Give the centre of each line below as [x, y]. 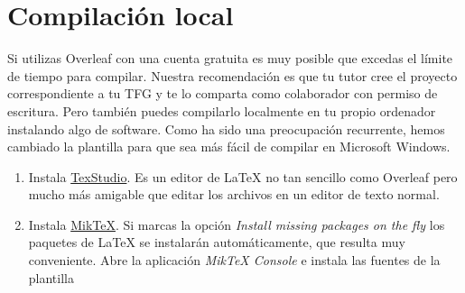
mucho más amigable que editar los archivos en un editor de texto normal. [234, 194]
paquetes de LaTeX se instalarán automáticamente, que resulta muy [217, 242]
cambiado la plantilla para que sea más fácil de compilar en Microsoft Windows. [229, 146]
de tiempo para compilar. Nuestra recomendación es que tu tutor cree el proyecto [232, 75]
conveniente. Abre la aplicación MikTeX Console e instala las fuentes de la [234, 260]
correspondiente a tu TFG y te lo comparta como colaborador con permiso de [223, 93]
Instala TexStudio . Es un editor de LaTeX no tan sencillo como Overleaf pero [243, 176]
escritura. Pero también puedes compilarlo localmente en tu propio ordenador [222, 110]
